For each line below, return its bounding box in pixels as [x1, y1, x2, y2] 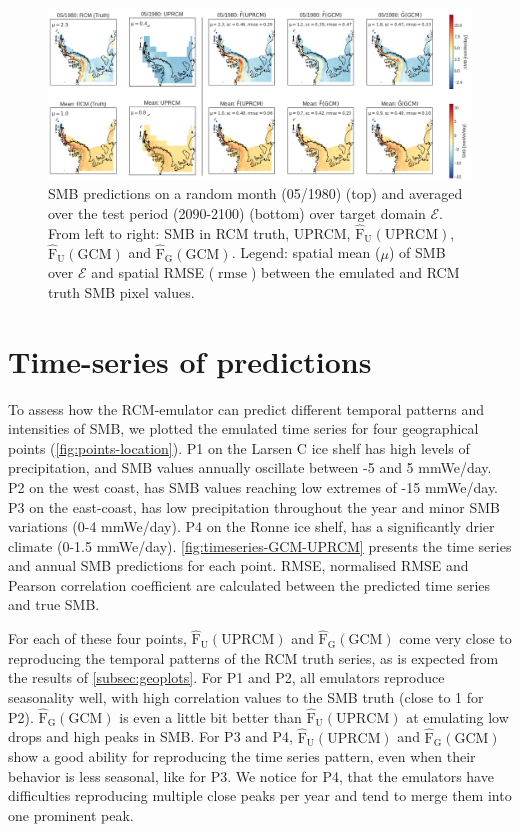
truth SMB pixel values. [48, 281, 195, 302]
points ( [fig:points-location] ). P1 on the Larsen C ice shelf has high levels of [8, 437, 470, 458]
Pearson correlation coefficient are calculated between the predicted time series [8, 574, 491, 595]
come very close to [399, 628, 512, 649]
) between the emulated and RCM [250, 262, 460, 283]
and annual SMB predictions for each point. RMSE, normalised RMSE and [8, 555, 469, 576]
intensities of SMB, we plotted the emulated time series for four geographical [8, 418, 479, 439]
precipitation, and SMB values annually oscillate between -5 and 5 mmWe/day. [8, 457, 492, 478]
